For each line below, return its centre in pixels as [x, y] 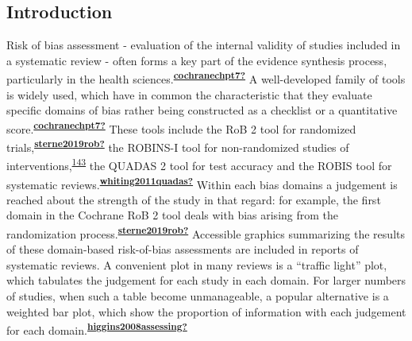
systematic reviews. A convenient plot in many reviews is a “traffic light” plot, [197, 264]
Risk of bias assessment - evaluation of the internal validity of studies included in [204, 45]
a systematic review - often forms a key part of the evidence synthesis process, [197, 60]
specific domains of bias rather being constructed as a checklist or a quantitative [202, 110]
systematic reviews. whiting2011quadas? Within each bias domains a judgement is [202, 183]
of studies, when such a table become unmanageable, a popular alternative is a [198, 296]
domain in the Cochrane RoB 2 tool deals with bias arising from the [173, 215]
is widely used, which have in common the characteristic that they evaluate [189, 94]
